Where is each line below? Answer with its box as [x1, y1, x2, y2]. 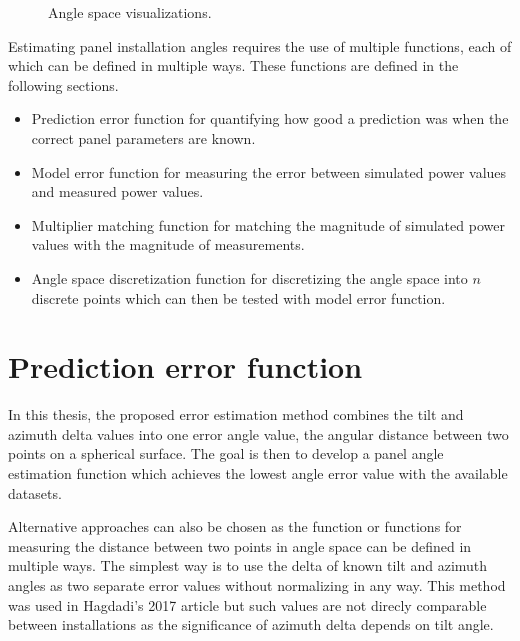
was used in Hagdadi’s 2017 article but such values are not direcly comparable [8, 594, 487, 615]
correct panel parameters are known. [31, 127, 256, 148]
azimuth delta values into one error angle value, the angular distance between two [8, 423, 509, 444]
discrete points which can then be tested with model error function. [31, 287, 446, 308]
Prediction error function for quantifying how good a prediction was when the [31, 108, 509, 129]
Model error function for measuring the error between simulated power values [31, 161, 507, 182]
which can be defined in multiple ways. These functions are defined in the [8, 55, 459, 76]
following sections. [8, 74, 119, 95]
